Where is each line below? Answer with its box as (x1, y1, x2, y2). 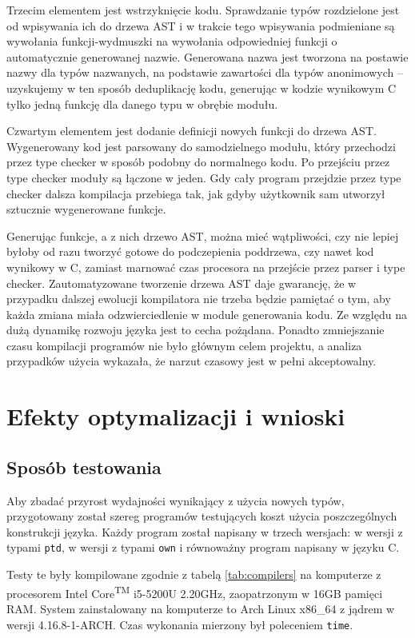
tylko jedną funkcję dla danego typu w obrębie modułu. (6, 95, 278, 112)
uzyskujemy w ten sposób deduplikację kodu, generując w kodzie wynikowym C (6, 79, 397, 96)
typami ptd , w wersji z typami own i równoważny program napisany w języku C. (6, 539, 400, 556)
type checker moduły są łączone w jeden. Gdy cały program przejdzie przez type (6, 169, 401, 185)
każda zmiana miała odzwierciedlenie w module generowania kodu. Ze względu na (6, 305, 407, 322)
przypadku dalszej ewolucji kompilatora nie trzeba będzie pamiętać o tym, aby (6, 290, 391, 307)
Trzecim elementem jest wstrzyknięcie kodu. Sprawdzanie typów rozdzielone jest (6, 2, 400, 18)
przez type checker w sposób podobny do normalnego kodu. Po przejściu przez (6, 154, 390, 170)
